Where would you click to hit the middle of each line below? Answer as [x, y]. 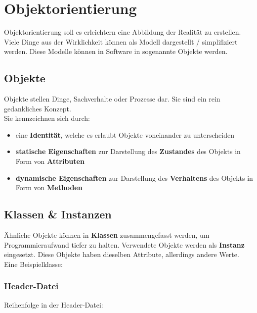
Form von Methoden [49, 187]
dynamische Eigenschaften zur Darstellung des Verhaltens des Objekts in [134, 178]
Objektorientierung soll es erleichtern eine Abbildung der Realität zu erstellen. [123, 32]
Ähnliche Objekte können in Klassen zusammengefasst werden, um [107, 235]
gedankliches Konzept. [38, 108]
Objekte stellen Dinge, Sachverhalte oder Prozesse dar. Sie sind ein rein [112, 99]
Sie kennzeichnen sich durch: [47, 118]
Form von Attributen [50, 161]
